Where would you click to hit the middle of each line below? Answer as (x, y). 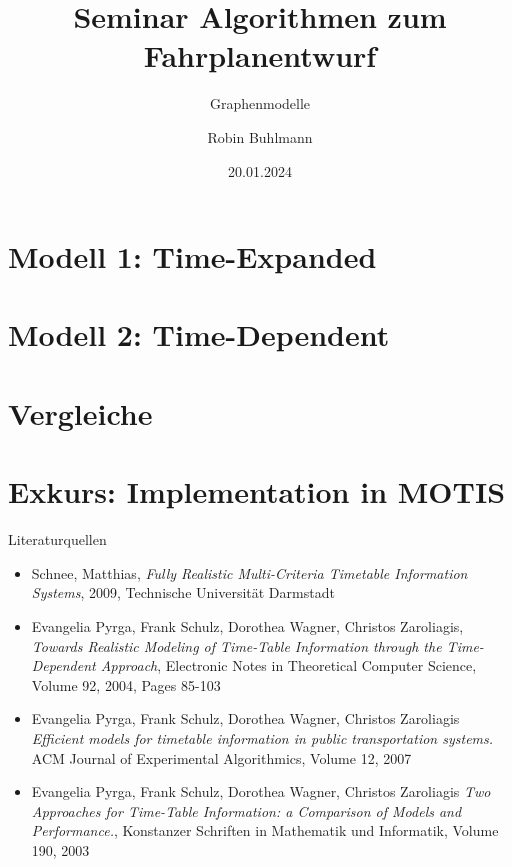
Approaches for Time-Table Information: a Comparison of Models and (246, 810)
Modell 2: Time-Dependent (199, 334)
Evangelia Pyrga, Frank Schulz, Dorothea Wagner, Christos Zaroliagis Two (261, 791)
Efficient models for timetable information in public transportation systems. (262, 737)
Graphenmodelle (260, 103)
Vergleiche (80, 412)
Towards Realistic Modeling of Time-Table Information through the (236, 645)
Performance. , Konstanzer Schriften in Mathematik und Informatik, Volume (265, 830)
